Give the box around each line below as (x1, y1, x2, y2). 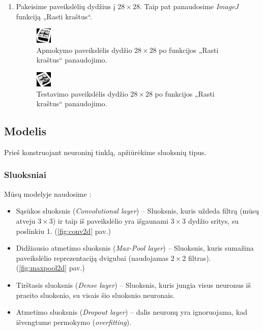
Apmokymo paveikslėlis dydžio (36, 44, 132, 55)
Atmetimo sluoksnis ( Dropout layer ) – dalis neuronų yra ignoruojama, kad (16, 307, 248, 317)
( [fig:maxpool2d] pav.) (16, 262, 85, 273)
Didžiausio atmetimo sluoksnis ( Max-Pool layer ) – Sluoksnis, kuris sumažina (16, 243, 254, 253)
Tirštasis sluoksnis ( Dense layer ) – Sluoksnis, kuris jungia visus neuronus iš (16, 279, 251, 290)
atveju (16, 215, 36, 226)
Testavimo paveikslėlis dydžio (36, 88, 128, 99)
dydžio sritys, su (188, 215, 239, 226)
